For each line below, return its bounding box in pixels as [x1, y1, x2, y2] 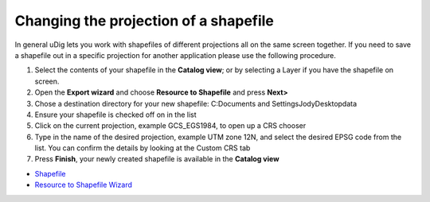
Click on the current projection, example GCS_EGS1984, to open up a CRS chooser [34, 121, 307, 130]
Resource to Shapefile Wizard [34, 180, 133, 190]
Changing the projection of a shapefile [14, 12, 275, 29]
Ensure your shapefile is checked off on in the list [34, 110, 197, 119]
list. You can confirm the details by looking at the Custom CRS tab [34, 143, 251, 153]
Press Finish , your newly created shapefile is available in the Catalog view [34, 154, 279, 164]
